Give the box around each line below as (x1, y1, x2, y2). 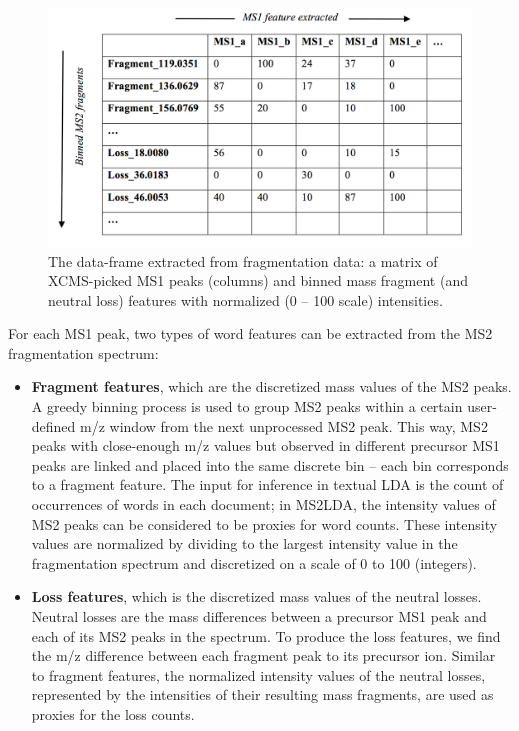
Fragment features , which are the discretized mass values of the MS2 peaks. (31, 376, 512, 397)
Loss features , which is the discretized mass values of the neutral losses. (31, 586, 482, 607)
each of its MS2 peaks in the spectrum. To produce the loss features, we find (31, 625, 501, 646)
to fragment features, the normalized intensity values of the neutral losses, (31, 664, 486, 685)
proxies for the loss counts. (31, 703, 195, 724)
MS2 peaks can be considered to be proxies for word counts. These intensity (31, 513, 498, 534)
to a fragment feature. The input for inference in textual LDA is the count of (31, 474, 504, 495)
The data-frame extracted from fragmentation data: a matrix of (48, 250, 438, 271)
